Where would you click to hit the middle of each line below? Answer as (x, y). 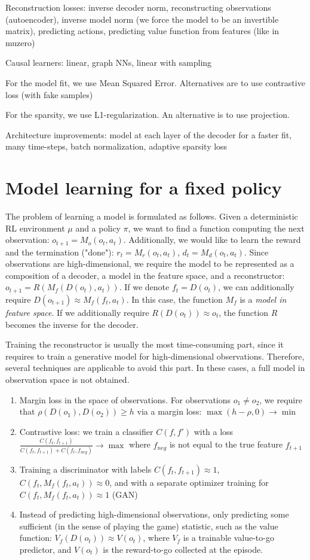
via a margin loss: (169, 411)
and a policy (98, 228)
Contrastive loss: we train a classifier (86, 431)
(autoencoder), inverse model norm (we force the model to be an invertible (142, 19)
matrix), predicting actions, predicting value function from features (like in (142, 31)
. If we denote (144, 287)
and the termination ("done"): (60, 252)
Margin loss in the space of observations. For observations (125, 399)
